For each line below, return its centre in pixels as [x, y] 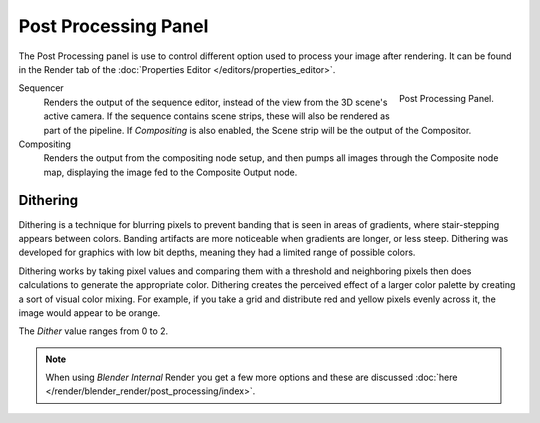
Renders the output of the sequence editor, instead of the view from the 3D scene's [215, 102]
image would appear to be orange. [89, 312]
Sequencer [41, 88]
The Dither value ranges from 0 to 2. [93, 331]
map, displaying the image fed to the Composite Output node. [170, 172]
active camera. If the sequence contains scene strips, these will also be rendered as [216, 116]
